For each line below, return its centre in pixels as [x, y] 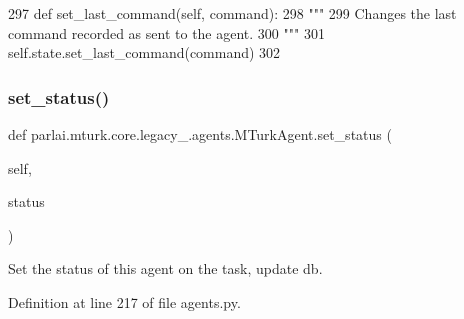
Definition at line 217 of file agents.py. [124, 301]
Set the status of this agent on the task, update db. [165, 268]
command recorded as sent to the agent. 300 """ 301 [166, 32]
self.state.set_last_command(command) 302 [144, 52]
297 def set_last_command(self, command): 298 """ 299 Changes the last [232, 13]
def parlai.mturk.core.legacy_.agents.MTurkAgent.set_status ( [200, 134]
